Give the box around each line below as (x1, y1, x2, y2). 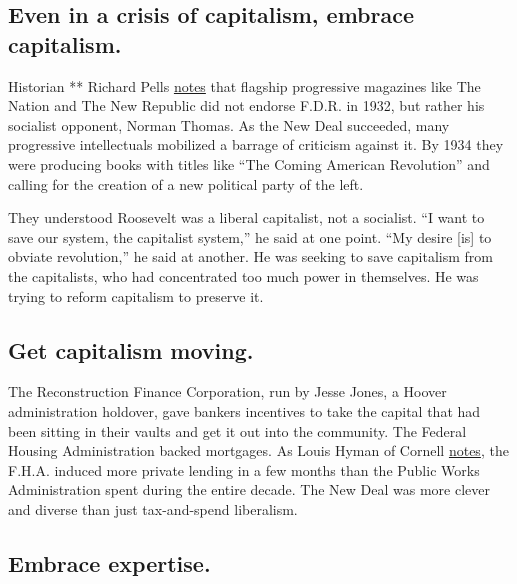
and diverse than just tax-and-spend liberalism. (8, 498, 298, 519)
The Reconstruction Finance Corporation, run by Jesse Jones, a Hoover (8, 381, 447, 402)
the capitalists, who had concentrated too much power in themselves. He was (8, 265, 479, 286)
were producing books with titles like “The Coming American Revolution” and (8, 153, 490, 174)
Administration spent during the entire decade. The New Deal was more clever (8, 479, 491, 500)
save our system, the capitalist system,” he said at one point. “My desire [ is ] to (8, 226, 492, 247)
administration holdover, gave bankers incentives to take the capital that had (8, 400, 481, 421)
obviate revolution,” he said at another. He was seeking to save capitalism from (8, 246, 494, 267)
